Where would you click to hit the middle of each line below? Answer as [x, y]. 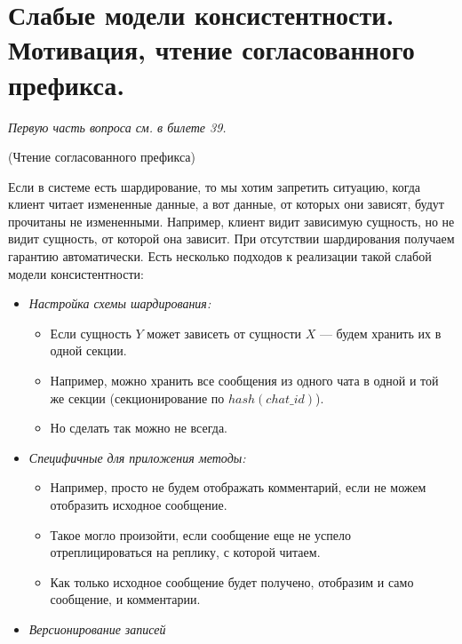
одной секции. [88, 350]
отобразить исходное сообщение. [139, 505]
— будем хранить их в [380, 333]
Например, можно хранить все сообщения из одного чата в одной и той [244, 381]
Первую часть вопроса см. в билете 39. [117, 127]
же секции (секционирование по [137, 398]
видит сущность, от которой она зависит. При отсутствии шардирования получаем [231, 239]
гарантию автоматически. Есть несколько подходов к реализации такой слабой [220, 256]
